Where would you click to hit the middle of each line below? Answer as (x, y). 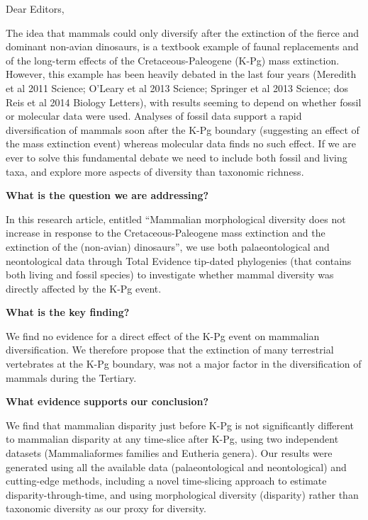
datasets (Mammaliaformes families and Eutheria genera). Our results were (169, 453)
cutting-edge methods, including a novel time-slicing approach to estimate (166, 481)
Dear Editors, (35, 9)
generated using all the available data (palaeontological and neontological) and (176, 467)
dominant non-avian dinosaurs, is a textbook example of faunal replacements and (182, 46)
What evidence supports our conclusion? (107, 401)
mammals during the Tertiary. (71, 377)
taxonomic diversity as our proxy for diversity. (106, 508)
